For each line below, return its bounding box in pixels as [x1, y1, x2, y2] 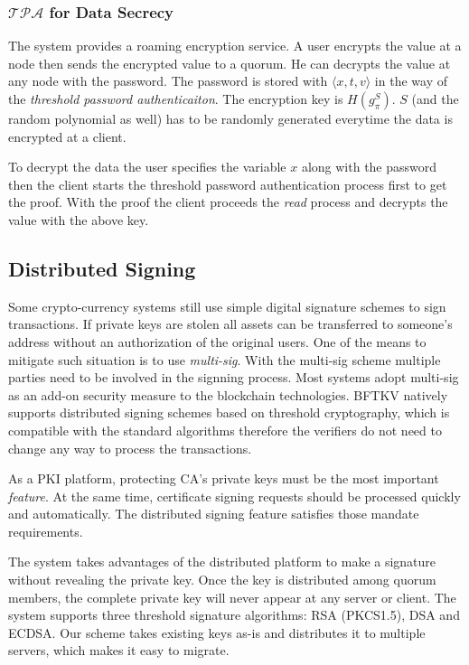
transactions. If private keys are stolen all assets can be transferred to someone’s [8, 314, 453, 333]
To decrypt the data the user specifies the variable [8, 157, 286, 176]
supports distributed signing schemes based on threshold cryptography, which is [8, 403, 450, 422]
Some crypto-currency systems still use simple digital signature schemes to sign [8, 296, 446, 315]
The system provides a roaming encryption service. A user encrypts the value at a [8, 36, 462, 55]
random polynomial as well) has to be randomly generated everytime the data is [8, 109, 453, 127]
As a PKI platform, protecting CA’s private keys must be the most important [8, 469, 439, 488]
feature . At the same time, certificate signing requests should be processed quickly [8, 486, 461, 505]
